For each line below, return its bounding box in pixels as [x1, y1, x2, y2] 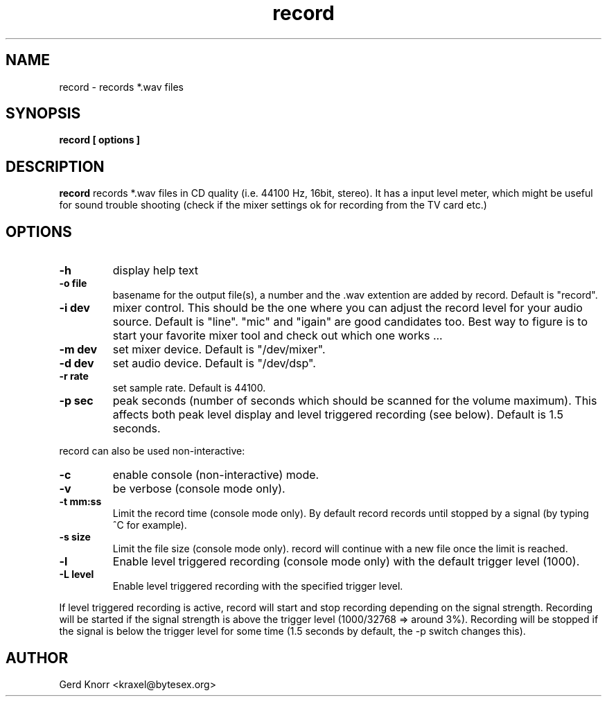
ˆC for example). [112, 519, 187, 532]
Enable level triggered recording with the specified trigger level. [112, 580, 403, 593]
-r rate [59, 370, 89, 383]
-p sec [59, 394, 94, 408]
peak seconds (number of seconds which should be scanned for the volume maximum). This [112, 394, 597, 408]
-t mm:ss [59, 495, 102, 508]
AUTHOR [6, 649, 69, 667]
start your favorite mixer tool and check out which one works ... [112, 328, 443, 343]
